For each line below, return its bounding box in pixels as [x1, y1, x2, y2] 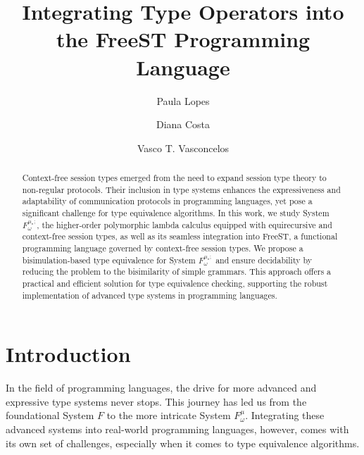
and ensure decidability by [215, 254, 312, 266]
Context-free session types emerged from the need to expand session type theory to [22, 172, 327, 184]
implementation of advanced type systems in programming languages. [22, 289, 277, 301]
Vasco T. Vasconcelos [137, 140, 230, 155]
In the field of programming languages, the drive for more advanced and [6, 380, 317, 395]
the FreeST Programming [56, 25, 310, 54]
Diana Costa [156, 117, 211, 132]
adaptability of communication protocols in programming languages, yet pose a [22, 195, 313, 207]
